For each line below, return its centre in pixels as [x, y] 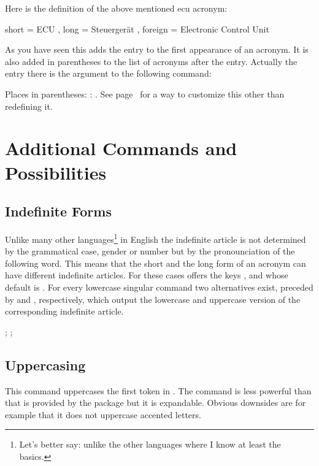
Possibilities [56, 172]
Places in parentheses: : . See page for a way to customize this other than [145, 94]
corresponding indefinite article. [64, 311]
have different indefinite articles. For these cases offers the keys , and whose [147, 275]
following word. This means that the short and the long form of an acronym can [156, 263]
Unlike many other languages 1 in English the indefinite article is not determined [156, 238]
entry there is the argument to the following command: [108, 73]
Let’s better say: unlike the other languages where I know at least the [150, 444]
